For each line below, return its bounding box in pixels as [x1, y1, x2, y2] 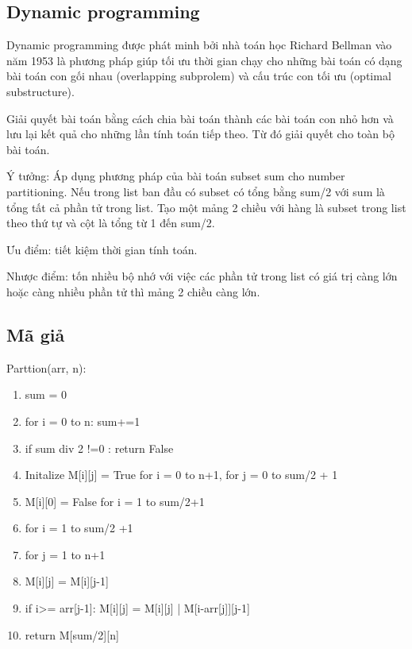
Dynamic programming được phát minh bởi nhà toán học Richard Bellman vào [6, 37, 392, 53]
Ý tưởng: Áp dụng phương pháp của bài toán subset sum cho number [6, 168, 345, 184]
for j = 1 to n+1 [25, 546, 106, 562]
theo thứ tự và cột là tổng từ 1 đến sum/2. [6, 214, 215, 231]
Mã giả [6, 322, 65, 346]
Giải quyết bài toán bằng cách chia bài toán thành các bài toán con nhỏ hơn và [6, 110, 394, 126]
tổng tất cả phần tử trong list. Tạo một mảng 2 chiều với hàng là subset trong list [6, 199, 406, 215]
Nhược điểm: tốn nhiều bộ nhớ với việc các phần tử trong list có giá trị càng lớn [6, 268, 398, 284]
